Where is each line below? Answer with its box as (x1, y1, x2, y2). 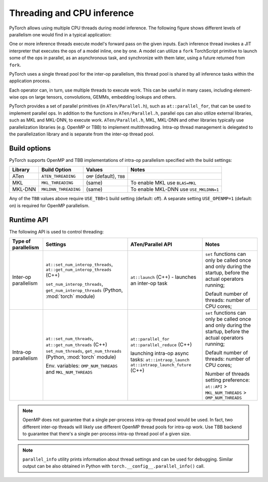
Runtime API (9, 216, 49, 224)
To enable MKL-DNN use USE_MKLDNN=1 (130, 186, 219, 193)
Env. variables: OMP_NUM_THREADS (45, 362, 118, 369)
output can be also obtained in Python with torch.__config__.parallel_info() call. (22, 463, 205, 469)
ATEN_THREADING (41, 173, 76, 179)
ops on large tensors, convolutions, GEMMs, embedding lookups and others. (20, 94, 177, 100)
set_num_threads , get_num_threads (45, 347, 122, 354)
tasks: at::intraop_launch (130, 356, 190, 363)
